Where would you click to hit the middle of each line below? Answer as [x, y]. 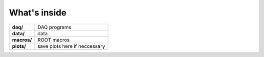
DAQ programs [55, 27]
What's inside [38, 13]
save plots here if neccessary [71, 46]
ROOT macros [54, 40]
